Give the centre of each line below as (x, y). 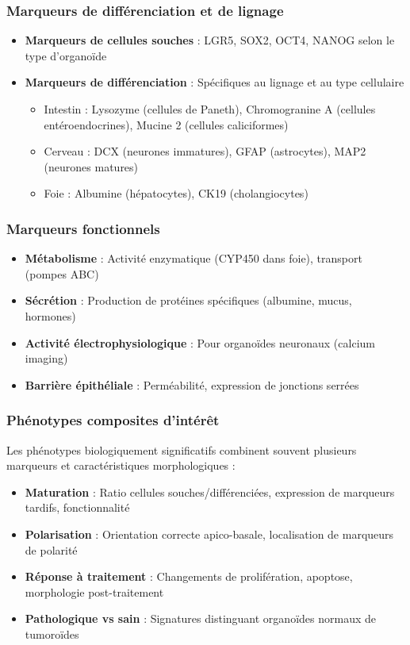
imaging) (46, 358)
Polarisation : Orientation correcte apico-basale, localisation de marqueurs (209, 534)
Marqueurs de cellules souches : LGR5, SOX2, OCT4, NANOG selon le (210, 40)
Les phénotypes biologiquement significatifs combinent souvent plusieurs (182, 449)
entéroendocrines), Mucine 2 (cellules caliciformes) (166, 124)
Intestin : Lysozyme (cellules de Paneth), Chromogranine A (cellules (210, 109)
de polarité (51, 549)
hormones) (50, 315)
